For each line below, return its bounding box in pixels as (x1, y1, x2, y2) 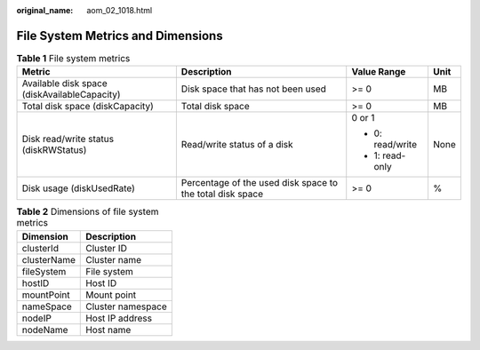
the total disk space (180, 187, 264, 200)
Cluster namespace (85, 300, 168, 313)
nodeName (21, 323, 68, 336)
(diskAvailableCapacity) (21, 89, 121, 101)
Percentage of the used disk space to (180, 177, 338, 189)
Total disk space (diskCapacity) (21, 100, 155, 113)
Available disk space (21, 77, 108, 90)
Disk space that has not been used (180, 83, 326, 95)
